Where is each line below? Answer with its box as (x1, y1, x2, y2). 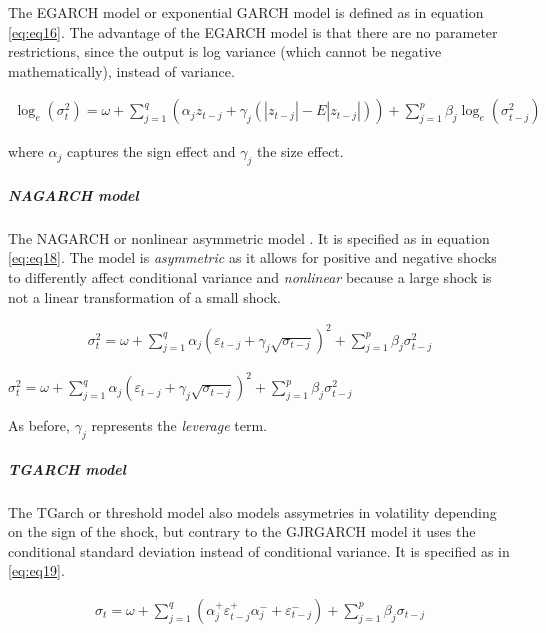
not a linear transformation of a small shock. (8, 286, 281, 307)
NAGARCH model (8, 184, 139, 205)
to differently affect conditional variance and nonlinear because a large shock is (8, 266, 492, 287)
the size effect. (256, 141, 344, 162)
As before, (8, 415, 70, 436)
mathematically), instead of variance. (8, 60, 235, 81)
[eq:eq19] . (8, 560, 65, 581)
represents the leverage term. (91, 415, 267, 436)
